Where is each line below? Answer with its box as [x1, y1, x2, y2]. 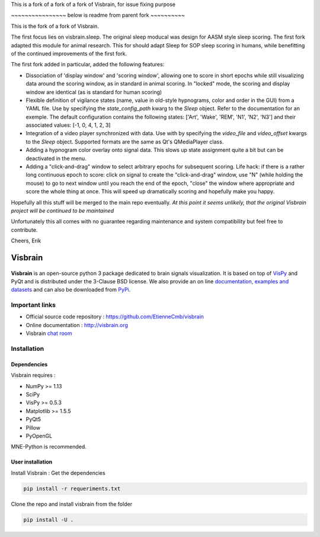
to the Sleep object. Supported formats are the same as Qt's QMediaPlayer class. [25, 138, 224, 145]
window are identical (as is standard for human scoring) [25, 88, 162, 95]
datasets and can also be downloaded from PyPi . [11, 286, 131, 293]
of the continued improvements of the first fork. [11, 50, 127, 57]
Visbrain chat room [25, 330, 72, 337]
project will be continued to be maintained [11, 207, 114, 214]
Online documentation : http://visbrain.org [25, 321, 129, 328]
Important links [11, 301, 56, 309]
